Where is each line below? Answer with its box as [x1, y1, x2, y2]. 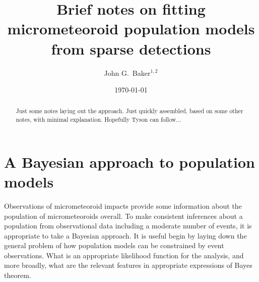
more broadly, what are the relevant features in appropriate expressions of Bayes [4, 260, 252, 270]
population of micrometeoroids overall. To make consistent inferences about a [4, 210, 243, 221]
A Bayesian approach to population [4, 151, 255, 172]
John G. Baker [104, 67, 151, 78]
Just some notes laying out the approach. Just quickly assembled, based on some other [16, 107, 243, 115]
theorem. [4, 270, 31, 280]
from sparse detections [51, 38, 211, 59]
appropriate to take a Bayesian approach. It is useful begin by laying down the [4, 230, 247, 241]
